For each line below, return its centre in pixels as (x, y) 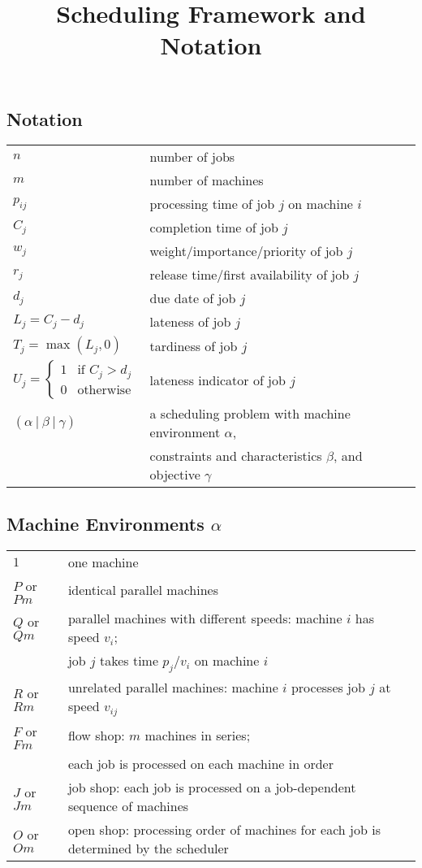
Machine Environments (105, 523)
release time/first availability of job (250, 275)
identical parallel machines (143, 590)
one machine (103, 562)
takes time (129, 660)
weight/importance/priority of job (246, 251)
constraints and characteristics (236, 456)
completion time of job (214, 228)
